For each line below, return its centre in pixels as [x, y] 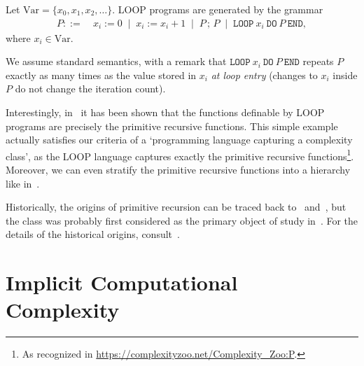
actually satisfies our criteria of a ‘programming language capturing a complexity [179, 140]
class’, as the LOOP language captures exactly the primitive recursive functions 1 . [180, 155]
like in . [23, 183]
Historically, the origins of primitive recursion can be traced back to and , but [176, 207]
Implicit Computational [122, 282]
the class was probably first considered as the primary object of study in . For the [182, 220]
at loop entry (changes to [264, 75]
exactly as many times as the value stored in [101, 75]
